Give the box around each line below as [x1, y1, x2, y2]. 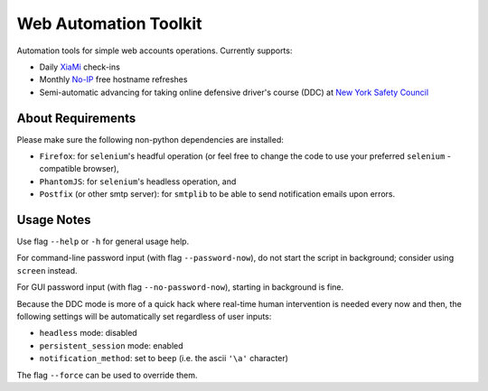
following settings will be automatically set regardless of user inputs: [16, 312, 272, 322]
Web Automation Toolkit [16, 14, 202, 33]
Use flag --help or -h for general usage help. [16, 236, 190, 247]
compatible [39, 163, 81, 174]
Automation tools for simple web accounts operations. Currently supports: [16, 45, 293, 56]
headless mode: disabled [39, 328, 137, 339]
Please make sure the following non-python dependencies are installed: [16, 134, 285, 144]
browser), [82, 163, 119, 174]
